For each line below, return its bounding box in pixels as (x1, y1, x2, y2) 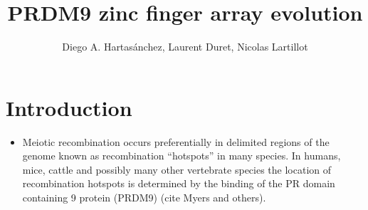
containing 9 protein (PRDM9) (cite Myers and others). (22, 190, 266, 205)
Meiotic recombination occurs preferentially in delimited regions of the (22, 134, 330, 149)
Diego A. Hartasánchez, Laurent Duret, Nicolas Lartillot (62, 39, 308, 54)
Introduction (6, 93, 132, 122)
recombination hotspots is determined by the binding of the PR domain (22, 176, 335, 191)
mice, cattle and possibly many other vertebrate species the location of (22, 162, 332, 177)
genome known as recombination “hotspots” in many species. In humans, (22, 148, 341, 163)
